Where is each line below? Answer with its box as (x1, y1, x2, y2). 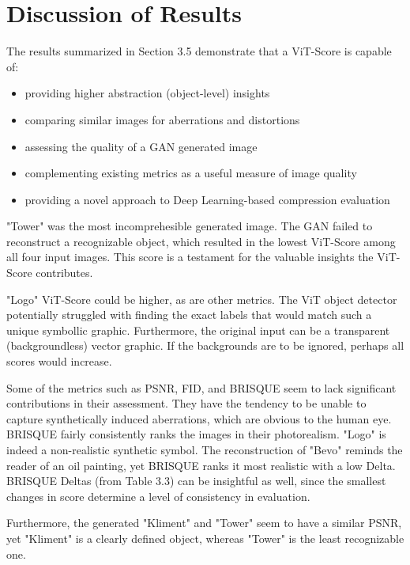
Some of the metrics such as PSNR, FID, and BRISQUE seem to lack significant (6, 379, 397, 396)
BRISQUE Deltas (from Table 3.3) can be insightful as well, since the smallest (6, 472, 386, 489)
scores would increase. (6, 353, 112, 370)
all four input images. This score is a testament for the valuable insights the (6, 248, 374, 265)
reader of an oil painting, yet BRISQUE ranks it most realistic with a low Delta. (6, 457, 396, 473)
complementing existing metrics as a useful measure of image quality (24, 165, 357, 181)
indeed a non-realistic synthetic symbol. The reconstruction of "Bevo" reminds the (6, 442, 403, 457)
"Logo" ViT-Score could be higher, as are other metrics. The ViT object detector (6, 290, 397, 307)
